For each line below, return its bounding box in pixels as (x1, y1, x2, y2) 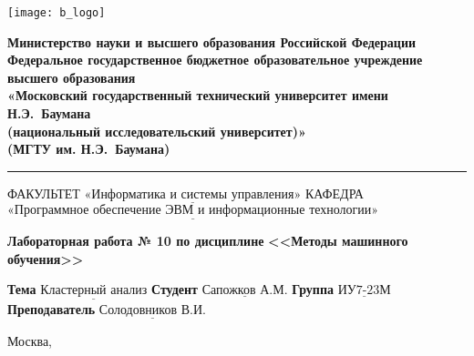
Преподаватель (7, 299, 96, 318)
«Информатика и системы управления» (84, 188, 302, 201)
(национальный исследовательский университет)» (7, 121, 306, 140)
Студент (151, 280, 198, 299)
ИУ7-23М (337, 284, 391, 298)
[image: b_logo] (7, 6, 106, 19)
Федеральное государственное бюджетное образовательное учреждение (7, 50, 423, 69)
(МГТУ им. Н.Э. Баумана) (7, 139, 170, 158)
